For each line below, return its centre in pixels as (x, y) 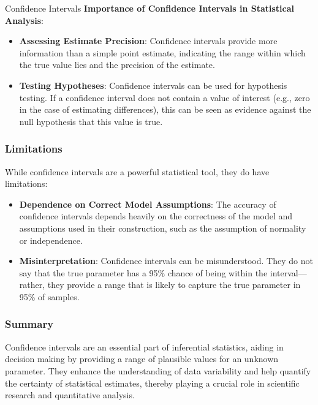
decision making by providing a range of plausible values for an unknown (142, 359)
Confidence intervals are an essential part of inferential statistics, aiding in (144, 346)
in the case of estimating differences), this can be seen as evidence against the (165, 109)
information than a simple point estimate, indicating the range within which (162, 52)
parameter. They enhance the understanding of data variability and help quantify (158, 370)
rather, (32, 285)
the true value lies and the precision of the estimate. (117, 65)
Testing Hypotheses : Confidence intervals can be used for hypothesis (153, 85)
